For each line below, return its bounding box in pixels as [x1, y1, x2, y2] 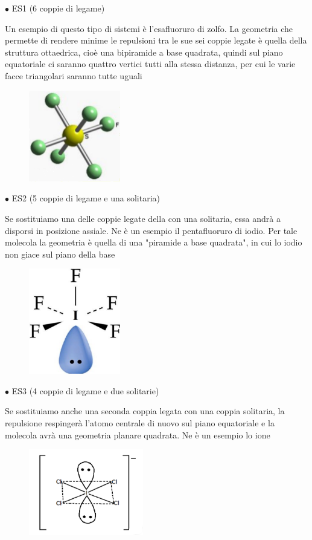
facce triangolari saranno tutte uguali [5, 69, 142, 82]
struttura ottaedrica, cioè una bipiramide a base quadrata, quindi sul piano [5, 45, 283, 58]
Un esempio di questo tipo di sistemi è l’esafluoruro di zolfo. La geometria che [5, 22, 293, 34]
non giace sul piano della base [5, 247, 115, 260]
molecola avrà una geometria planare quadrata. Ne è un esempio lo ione [5, 428, 270, 441]
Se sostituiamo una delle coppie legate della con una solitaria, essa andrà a [5, 212, 281, 224]
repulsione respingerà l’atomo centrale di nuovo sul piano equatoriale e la [5, 416, 275, 429]
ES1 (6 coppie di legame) [11, 2, 105, 14]
